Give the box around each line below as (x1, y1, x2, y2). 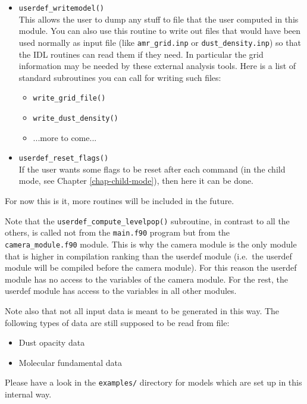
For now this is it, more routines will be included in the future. (5, 195, 234, 207)
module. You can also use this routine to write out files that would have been (18, 24, 301, 37)
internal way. (5, 388, 52, 400)
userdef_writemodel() (18, 4, 104, 12)
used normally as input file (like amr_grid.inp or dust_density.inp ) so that (18, 36, 301, 48)
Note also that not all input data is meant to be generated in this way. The (5, 304, 280, 317)
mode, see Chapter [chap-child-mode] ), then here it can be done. (18, 174, 253, 187)
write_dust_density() (33, 114, 118, 123)
